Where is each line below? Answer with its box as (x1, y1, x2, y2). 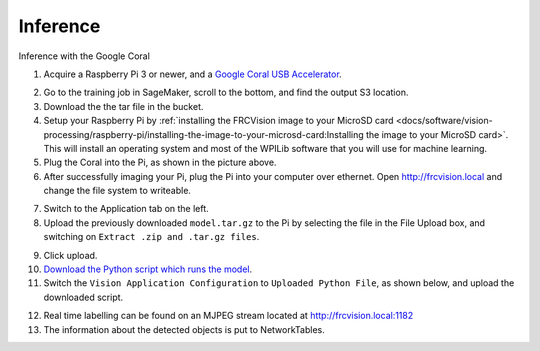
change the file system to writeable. (43, 185, 192, 197)
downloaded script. (43, 291, 124, 303)
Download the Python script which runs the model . (43, 263, 253, 275)
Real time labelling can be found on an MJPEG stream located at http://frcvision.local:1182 (43, 310, 414, 322)
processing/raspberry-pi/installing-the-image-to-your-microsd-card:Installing (43, 128, 364, 140)
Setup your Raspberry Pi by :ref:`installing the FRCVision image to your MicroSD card (43, 115, 394, 127)
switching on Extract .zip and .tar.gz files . (43, 231, 260, 243)
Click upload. (43, 249, 98, 261)
